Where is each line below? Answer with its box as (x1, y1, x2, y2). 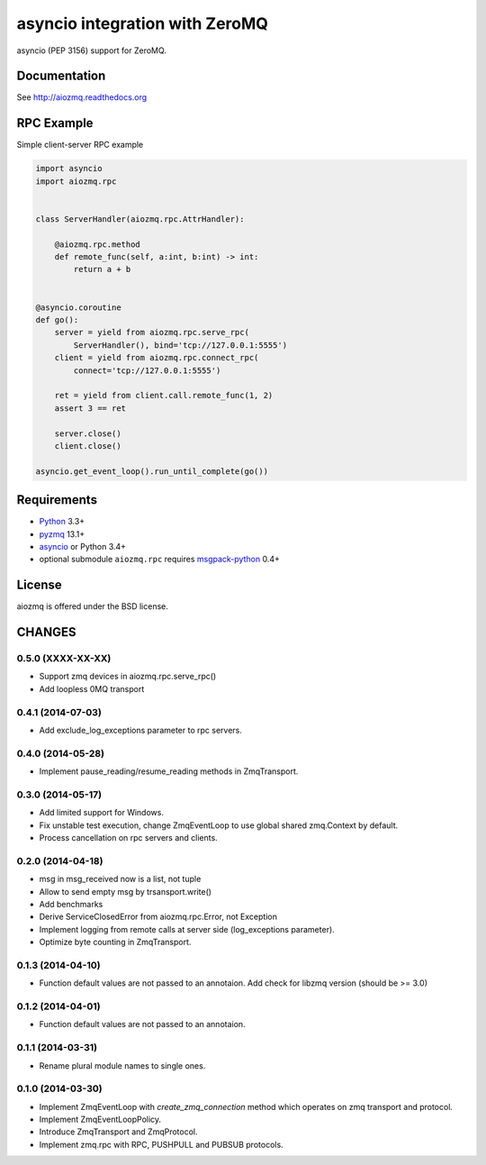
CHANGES (16, 624, 76, 640)
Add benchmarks (39, 898, 103, 909)
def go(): (35, 315, 79, 325)
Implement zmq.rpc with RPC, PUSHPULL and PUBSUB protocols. (39, 1139, 283, 1150)
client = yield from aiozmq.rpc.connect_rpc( (54, 352, 259, 363)
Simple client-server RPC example (16, 140, 144, 150)
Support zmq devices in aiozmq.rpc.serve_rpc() (39, 671, 217, 682)
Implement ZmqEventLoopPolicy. (39, 1114, 162, 1125)
